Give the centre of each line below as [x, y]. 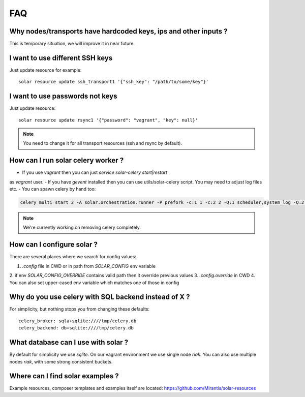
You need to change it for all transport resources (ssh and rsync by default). [103, 143]
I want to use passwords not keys [63, 96]
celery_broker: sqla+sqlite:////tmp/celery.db [78, 321]
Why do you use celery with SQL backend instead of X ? [100, 297]
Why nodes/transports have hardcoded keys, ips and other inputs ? [118, 31]
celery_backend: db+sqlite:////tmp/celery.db [76, 328]
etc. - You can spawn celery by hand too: [53, 189]
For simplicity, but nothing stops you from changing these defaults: [80, 309]
